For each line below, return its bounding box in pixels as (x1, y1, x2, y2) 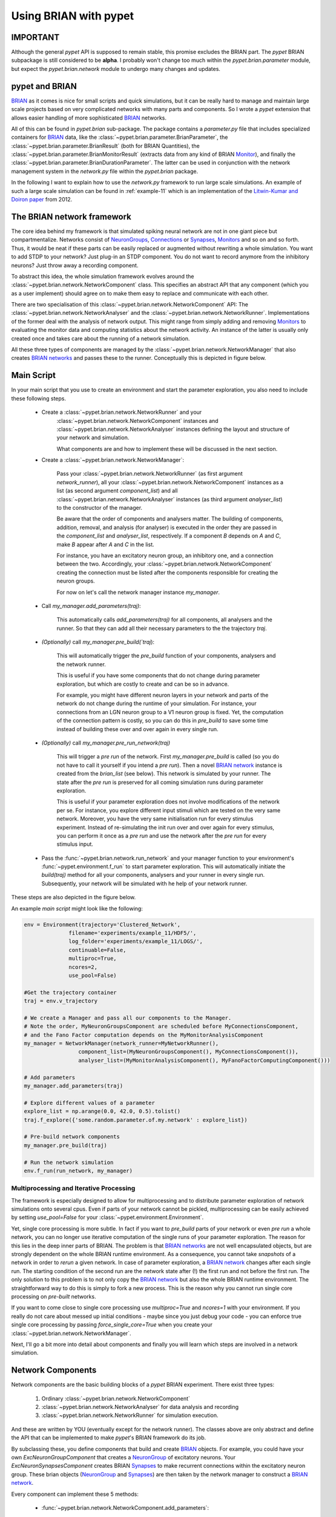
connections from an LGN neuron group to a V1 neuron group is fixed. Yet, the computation (56, 708, 284, 715)
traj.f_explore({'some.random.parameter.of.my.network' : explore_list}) (24, 1117, 248, 1123)
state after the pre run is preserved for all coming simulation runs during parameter (56, 779, 263, 786)
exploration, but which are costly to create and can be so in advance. (56, 680, 229, 688)
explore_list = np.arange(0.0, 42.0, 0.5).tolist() (24, 1108, 181, 1115)
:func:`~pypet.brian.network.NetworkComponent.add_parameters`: (41, 1504, 209, 1511)
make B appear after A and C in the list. (56, 541, 154, 548)
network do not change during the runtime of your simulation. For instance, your (56, 700, 257, 707)
